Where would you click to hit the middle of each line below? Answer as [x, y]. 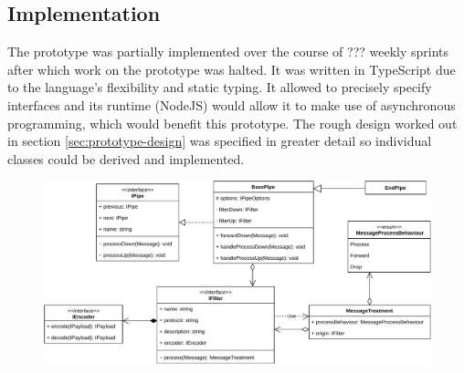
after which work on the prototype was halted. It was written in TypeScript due [232, 69]
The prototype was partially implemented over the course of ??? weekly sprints [228, 52]
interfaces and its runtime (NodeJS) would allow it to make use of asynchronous [232, 104]
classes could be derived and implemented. [126, 158]
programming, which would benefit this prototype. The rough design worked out [232, 123]
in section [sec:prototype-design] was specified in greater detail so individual [220, 141]
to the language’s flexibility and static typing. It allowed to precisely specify [220, 87]
